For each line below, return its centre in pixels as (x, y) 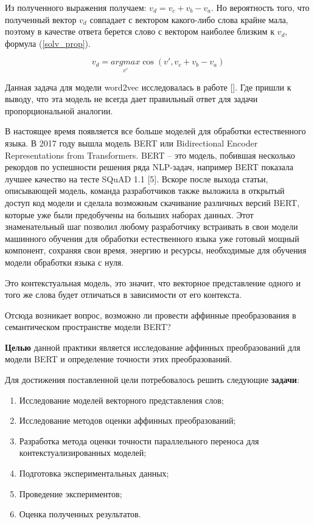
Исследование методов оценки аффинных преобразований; (127, 420)
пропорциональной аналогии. (59, 110)
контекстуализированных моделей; (83, 453)
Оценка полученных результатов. (80, 514)
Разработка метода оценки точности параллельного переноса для (139, 440)
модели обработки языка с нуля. (65, 262)
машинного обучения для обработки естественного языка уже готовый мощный (152, 238)
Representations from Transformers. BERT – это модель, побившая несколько (150, 155)
